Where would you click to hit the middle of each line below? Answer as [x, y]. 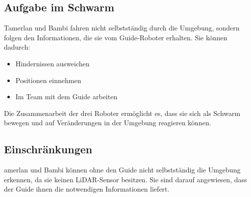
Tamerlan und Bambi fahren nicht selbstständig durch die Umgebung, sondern [122, 28]
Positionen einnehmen [48, 80]
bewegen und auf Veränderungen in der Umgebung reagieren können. [108, 123]
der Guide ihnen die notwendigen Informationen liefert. [87, 189]
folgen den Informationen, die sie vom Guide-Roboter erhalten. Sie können [116, 37]
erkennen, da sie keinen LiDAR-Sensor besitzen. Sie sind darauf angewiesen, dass [125, 179]
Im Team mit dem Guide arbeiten [66, 97]
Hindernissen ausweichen [52, 63]
